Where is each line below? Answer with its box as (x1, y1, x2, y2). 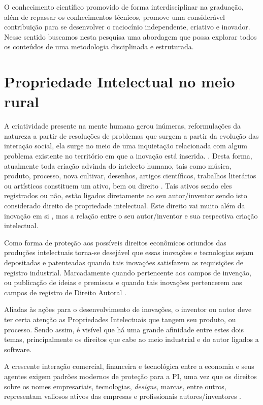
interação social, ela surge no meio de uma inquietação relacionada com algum (4, 140, 247, 151)
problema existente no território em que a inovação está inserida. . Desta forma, (4, 150, 252, 161)
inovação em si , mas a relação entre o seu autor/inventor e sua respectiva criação (4, 210, 258, 221)
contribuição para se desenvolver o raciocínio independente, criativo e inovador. (4, 21, 250, 32)
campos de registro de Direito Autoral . (4, 287, 126, 297)
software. (4, 344, 32, 354)
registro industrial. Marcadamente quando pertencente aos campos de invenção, (4, 267, 252, 277)
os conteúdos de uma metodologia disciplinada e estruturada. (4, 41, 194, 52)
